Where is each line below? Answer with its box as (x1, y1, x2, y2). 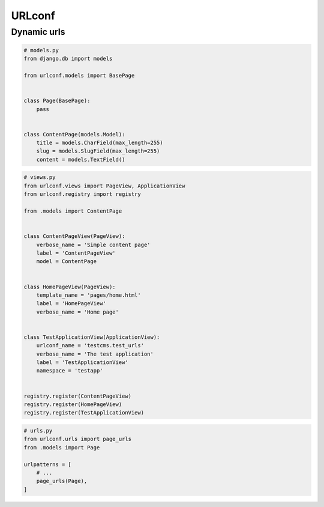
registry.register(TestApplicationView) (23, 409, 144, 416)
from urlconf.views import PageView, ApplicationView (23, 182, 185, 189)
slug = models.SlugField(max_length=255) (36, 148, 160, 154)
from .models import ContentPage (23, 208, 122, 214)
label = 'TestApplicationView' (36, 359, 128, 366)
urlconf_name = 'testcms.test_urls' (36, 342, 144, 349)
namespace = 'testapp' (36, 367, 103, 374)
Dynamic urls (11, 26, 65, 37)
